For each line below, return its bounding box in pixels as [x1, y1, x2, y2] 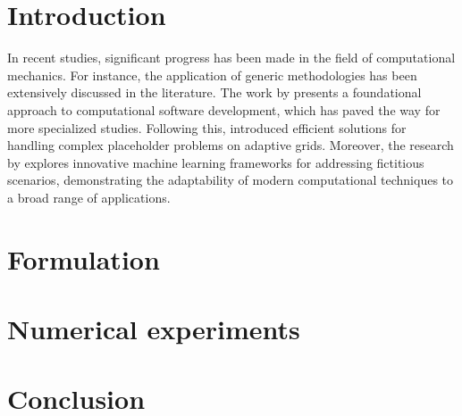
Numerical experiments [7, 311, 300, 347]
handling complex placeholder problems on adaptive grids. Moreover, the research [7, 136, 454, 154]
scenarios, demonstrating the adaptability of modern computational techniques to [7, 171, 454, 189]
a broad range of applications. [7, 187, 171, 206]
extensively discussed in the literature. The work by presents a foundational [7, 83, 422, 102]
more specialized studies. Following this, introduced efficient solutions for [7, 118, 407, 137]
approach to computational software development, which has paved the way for [7, 100, 441, 119]
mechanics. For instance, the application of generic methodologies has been [7, 65, 417, 84]
